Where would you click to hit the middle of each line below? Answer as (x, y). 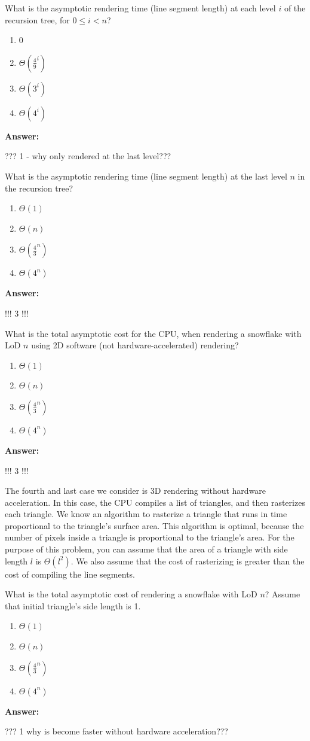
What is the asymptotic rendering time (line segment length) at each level (140, 8)
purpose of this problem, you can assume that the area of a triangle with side (146, 549)
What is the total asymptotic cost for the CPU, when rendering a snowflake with (153, 333)
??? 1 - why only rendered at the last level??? (88, 156)
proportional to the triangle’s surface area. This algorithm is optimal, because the (154, 525)
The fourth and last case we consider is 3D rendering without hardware (136, 491)
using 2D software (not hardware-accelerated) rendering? (135, 345)
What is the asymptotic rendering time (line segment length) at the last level (146, 176)
